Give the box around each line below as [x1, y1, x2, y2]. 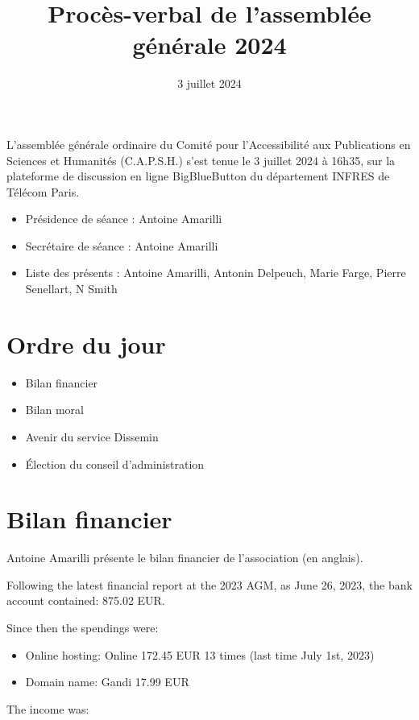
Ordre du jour [6, 327, 166, 360]
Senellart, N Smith [25, 280, 118, 297]
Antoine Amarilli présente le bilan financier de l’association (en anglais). [6, 549, 363, 566]
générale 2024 [132, 28, 287, 61]
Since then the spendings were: [6, 619, 159, 636]
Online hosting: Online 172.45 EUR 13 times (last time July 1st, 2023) [25, 646, 375, 663]
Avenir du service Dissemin [25, 428, 159, 445]
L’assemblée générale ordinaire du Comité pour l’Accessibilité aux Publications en [6, 135, 411, 152]
